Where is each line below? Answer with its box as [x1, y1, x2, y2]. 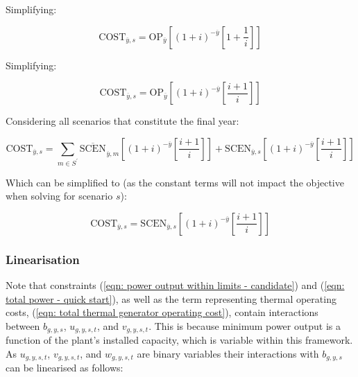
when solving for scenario [6, 188, 113, 203]
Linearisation [6, 250, 80, 268]
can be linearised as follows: [6, 360, 123, 375]
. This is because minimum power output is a [148, 318, 341, 333]
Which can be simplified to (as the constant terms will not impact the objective [6, 175, 344, 189]
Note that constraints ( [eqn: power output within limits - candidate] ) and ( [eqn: [6, 278, 345, 292]
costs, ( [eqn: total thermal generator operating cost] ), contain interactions [6, 305, 318, 319]
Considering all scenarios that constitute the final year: [6, 114, 239, 128]
